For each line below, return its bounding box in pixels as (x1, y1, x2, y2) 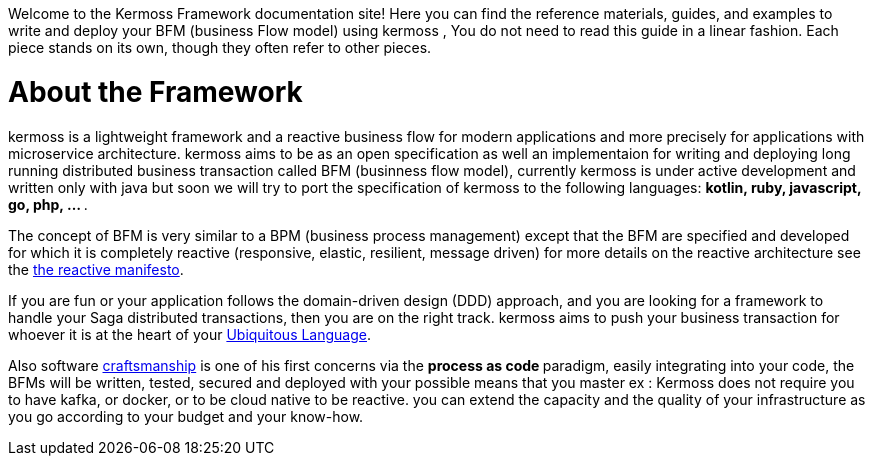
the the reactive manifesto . (8, 260, 184, 278)
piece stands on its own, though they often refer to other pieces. (8, 39, 432, 56)
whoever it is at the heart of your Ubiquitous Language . (8, 325, 372, 343)
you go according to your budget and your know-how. (8, 407, 364, 425)
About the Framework (8, 74, 303, 109)
